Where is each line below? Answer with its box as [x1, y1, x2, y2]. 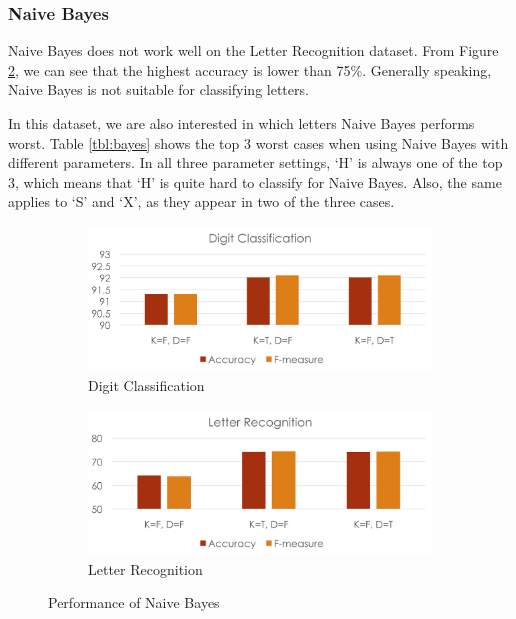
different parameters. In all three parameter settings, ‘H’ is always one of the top [8, 152, 503, 173]
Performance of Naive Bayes [48, 592, 220, 613]
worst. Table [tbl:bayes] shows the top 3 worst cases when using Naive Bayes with [8, 132, 509, 153]
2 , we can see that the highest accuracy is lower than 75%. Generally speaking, [8, 59, 492, 80]
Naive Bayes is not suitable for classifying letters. [8, 79, 309, 100]
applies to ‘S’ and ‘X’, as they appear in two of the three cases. [8, 191, 395, 212]
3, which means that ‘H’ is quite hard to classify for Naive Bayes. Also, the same [8, 171, 502, 192]
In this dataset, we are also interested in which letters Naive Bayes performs [8, 113, 475, 133]
